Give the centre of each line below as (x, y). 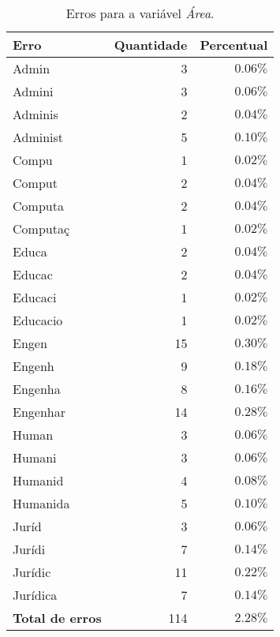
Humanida (41, 503)
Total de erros (57, 618)
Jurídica (35, 595)
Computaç (41, 229)
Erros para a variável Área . (140, 13)
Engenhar (39, 412)
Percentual (234, 45)
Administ (38, 137)
